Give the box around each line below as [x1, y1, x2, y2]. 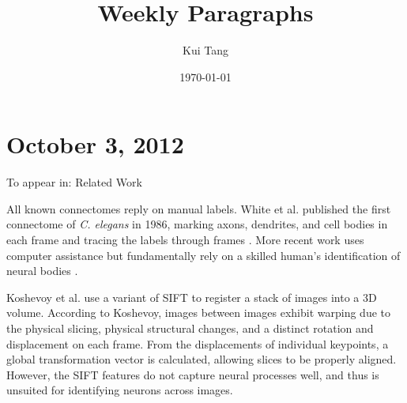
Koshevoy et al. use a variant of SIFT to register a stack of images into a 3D [6, 288, 377, 305]
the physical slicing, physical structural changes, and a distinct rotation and [6, 320, 374, 336]
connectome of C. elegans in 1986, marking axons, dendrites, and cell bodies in [6, 216, 388, 232]
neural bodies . [6, 262, 78, 279]
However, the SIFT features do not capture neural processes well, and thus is [6, 366, 379, 382]
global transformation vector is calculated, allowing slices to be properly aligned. [6, 351, 397, 367]
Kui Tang [183, 42, 228, 58]
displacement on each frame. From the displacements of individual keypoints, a [6, 335, 389, 352]
